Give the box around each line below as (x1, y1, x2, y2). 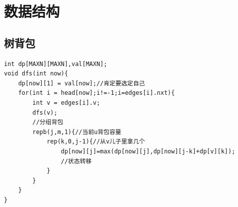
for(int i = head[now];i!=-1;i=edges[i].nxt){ (18, 89, 175, 97)
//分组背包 (32, 119, 64, 126)
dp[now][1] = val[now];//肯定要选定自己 (18, 79, 145, 87)
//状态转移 (61, 157, 92, 165)
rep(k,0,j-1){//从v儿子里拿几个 (46, 138, 145, 145)
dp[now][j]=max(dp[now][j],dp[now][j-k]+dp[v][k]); (61, 147, 236, 155)
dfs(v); (32, 109, 58, 116)
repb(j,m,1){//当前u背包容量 (32, 128, 122, 136)
